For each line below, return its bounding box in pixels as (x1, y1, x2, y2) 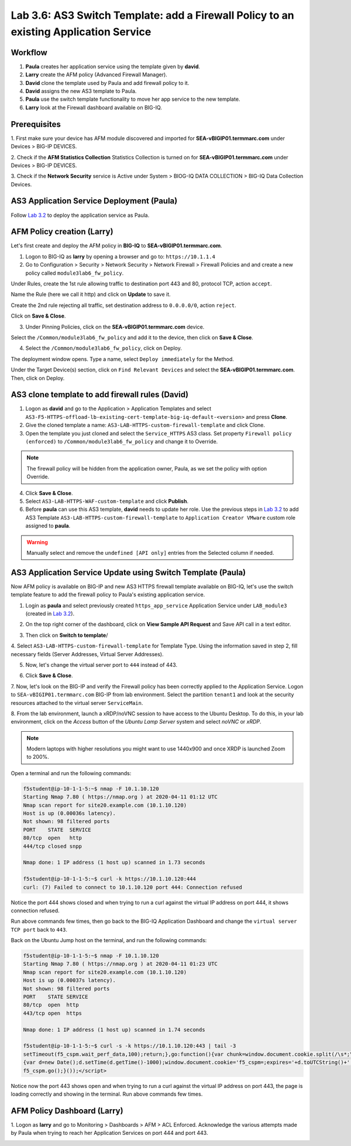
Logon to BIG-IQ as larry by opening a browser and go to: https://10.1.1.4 (25, 253, 216, 260)
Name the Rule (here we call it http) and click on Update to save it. (11, 291, 171, 298)
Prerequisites (11, 119, 61, 129)
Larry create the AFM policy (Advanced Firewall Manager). (25, 71, 168, 79)
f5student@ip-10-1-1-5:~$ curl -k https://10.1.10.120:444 (23, 876, 196, 882)
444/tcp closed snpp (23, 843, 82, 850)
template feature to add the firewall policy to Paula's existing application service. (11, 591, 205, 598)
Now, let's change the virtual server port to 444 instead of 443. (25, 661, 178, 668)
